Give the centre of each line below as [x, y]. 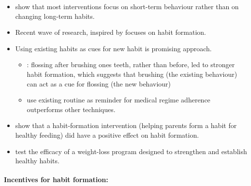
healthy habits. [37, 161]
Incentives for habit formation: [56, 179]
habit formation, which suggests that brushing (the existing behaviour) [132, 74]
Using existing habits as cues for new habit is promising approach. [113, 48]
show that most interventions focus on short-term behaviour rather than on [127, 6]
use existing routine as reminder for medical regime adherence [118, 100]
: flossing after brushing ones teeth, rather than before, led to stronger [131, 64]
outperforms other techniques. [71, 109]
